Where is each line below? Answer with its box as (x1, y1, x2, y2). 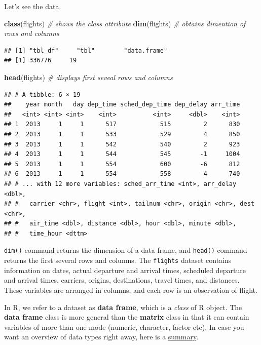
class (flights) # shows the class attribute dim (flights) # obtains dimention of (4, 18, 246, 28)
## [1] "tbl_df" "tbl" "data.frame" (4, 47, 168, 54)
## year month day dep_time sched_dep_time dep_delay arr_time (4, 101, 240, 108)
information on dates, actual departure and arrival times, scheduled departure (4, 264, 246, 275)
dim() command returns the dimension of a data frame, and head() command (4, 245, 247, 255)
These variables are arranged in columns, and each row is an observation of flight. (4, 284, 257, 295)
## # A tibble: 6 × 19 (4, 91, 81, 98)
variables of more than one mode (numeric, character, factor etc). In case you (4, 321, 244, 332)
